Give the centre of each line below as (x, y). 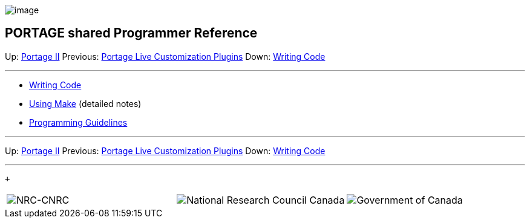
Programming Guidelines (78, 122)
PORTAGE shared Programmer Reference (131, 33)
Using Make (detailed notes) (85, 103)
